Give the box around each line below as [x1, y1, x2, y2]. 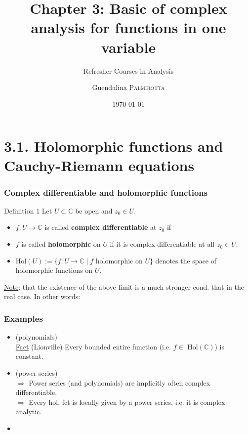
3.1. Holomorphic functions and [4, 136, 223, 156]
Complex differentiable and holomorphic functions [4, 186, 208, 198]
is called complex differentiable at [44, 222, 157, 232]
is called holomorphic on [21, 239, 101, 249]
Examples [4, 312, 43, 324]
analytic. [15, 406, 42, 417]
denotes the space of [155, 255, 217, 265]
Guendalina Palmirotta [92, 82, 165, 92]
